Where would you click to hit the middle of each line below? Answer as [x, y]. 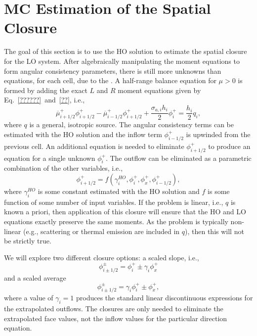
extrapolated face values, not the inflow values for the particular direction [116, 318]
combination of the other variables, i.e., [64, 168]
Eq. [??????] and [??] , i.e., [44, 100]
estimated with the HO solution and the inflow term [83, 134]
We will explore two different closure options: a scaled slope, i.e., [102, 257]
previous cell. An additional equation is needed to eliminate [94, 146]
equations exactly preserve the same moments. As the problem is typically [116, 221]
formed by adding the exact [46, 90]
